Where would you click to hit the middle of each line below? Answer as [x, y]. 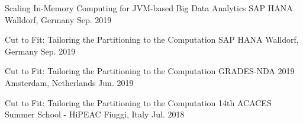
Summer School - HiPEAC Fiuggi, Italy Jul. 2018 [95, 114]
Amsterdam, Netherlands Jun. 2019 [69, 82]
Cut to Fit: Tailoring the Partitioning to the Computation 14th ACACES [138, 102]
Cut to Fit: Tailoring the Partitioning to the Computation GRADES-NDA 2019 [150, 71]
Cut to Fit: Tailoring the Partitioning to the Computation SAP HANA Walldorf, [152, 39]
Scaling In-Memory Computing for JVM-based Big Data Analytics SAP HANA [149, 8]
